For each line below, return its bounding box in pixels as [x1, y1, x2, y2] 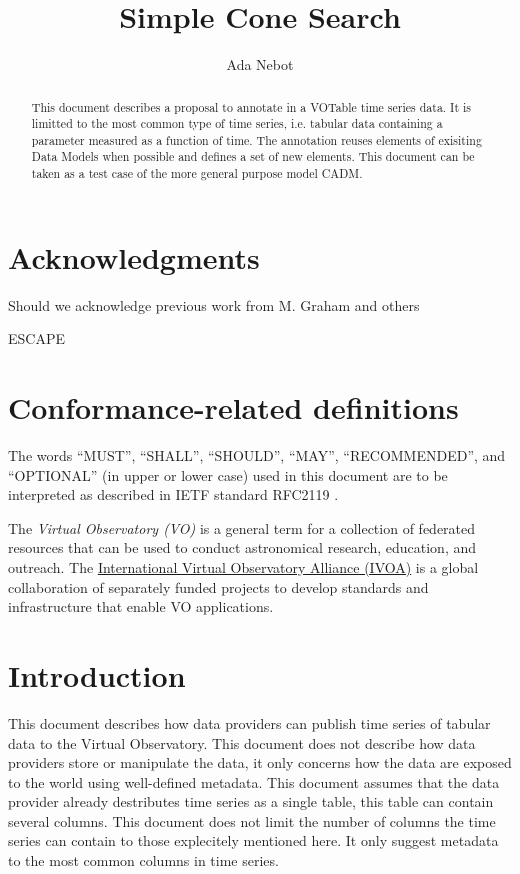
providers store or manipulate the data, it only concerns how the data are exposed [8, 752, 512, 773]
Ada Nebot [226, 54, 294, 75]
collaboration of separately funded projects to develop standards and [8, 576, 429, 597]
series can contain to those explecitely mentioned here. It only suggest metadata [8, 830, 499, 851]
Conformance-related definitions [8, 387, 459, 428]
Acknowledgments [8, 236, 260, 277]
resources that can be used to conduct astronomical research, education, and [8, 537, 477, 558]
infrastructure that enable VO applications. [8, 596, 274, 617]
